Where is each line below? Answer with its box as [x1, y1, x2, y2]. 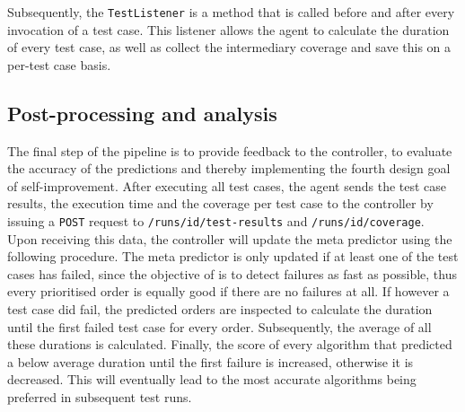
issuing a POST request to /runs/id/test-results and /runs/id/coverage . [7, 212, 425, 231]
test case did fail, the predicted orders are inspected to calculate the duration [7, 300, 433, 319]
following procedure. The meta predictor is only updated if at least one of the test [7, 247, 459, 266]
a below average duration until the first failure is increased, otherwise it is [7, 352, 414, 371]
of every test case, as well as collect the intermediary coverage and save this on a [7, 38, 452, 57]
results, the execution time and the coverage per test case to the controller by [7, 194, 434, 213]
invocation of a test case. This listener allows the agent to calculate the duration [7, 20, 450, 39]
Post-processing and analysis [7, 99, 277, 127]
